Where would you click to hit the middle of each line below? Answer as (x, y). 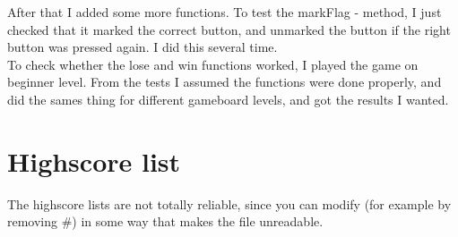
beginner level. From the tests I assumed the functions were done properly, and (225, 82)
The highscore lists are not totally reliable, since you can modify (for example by (229, 203)
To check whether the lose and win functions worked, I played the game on (213, 64)
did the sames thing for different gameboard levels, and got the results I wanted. (228, 99)
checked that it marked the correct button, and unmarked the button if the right (229, 29)
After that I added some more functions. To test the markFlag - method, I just (225, 12)
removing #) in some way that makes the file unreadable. (165, 221)
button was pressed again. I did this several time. (143, 47)
